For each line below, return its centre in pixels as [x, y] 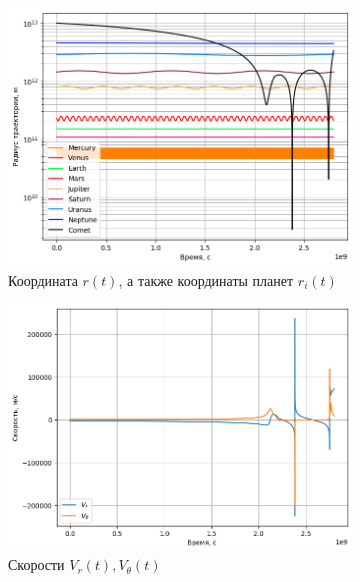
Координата [43, 279]
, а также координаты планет [206, 279]
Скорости [36, 564]
